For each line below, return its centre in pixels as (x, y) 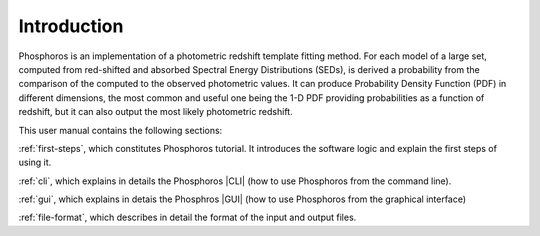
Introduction (71, 26)
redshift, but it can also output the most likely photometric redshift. (156, 112)
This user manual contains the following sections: (120, 130)
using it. (35, 162)
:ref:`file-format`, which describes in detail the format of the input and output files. (187, 217)
